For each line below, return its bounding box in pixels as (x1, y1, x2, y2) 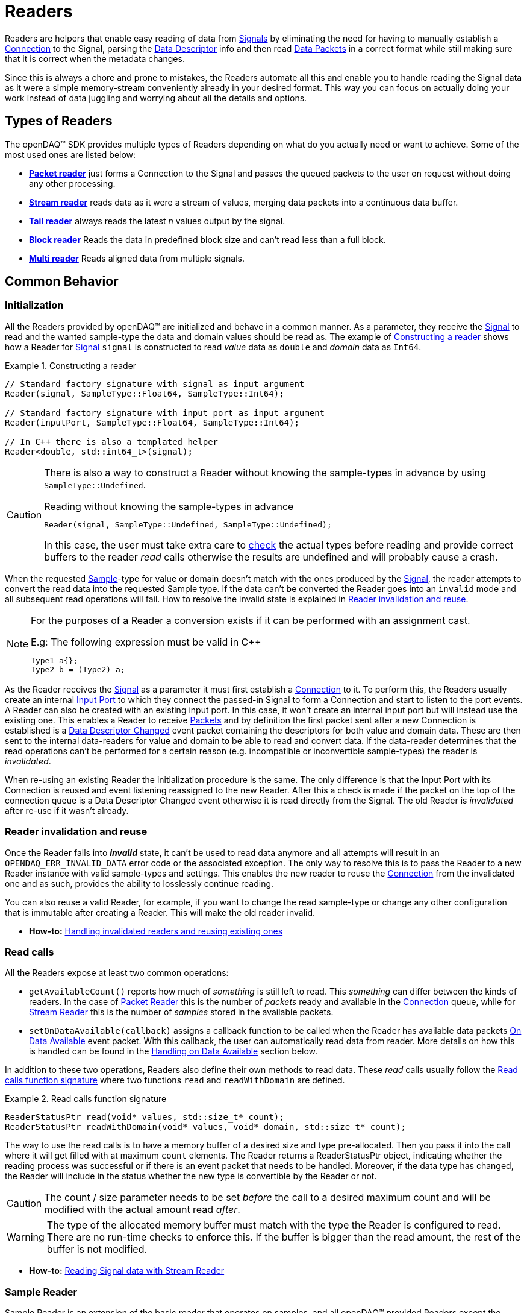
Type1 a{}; (31, 655, 78, 665)
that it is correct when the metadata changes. (5, 53, 185, 64)
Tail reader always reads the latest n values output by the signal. (29, 215, 285, 226)
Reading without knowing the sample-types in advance (44, 500, 294, 512)
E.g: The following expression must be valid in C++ (31, 635, 261, 648)
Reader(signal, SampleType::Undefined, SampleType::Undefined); (44, 520, 332, 529)
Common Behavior (5, 274, 119, 289)
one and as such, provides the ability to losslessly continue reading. (5, 878, 274, 889)
